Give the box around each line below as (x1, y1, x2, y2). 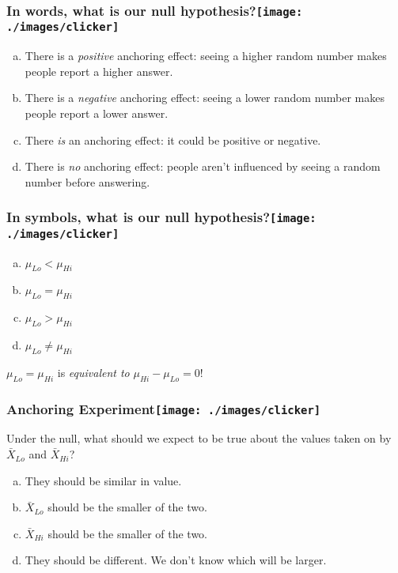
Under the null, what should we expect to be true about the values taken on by (6, 430, 392, 447)
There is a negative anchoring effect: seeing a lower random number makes (25, 89, 385, 106)
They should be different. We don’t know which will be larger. (25, 552, 327, 568)
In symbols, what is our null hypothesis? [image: (6, 207, 317, 227)
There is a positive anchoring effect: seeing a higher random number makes (25, 47, 387, 64)
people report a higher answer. (25, 62, 173, 79)
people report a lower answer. (25, 105, 169, 122)
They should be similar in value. (25, 472, 182, 488)
